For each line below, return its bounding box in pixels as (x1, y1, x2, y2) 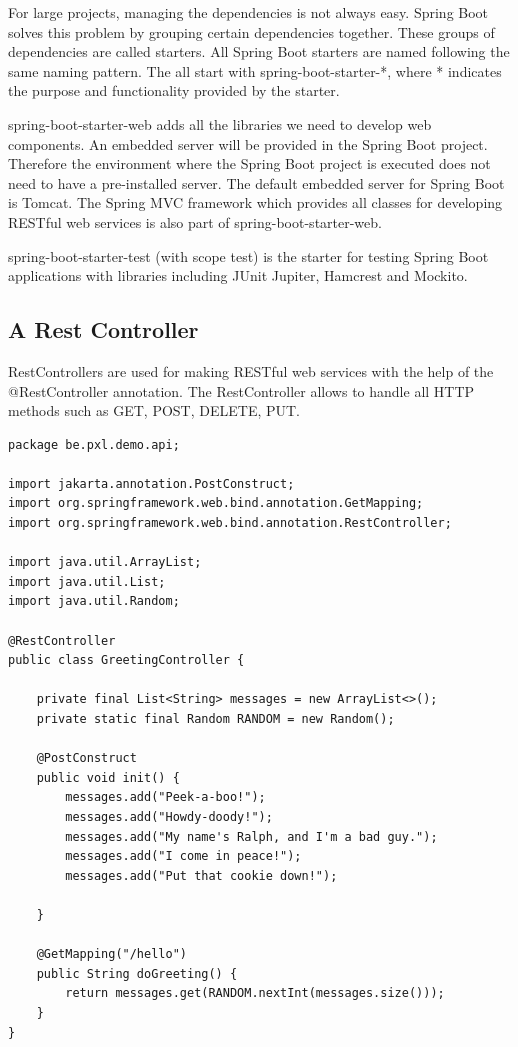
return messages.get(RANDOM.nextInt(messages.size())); (65, 986, 445, 1001)
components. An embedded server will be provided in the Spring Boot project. (8, 133, 488, 154)
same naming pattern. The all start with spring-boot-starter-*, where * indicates (8, 60, 502, 81)
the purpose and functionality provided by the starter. (8, 80, 340, 101)
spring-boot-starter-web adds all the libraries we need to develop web (8, 113, 432, 134)
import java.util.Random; (8, 594, 180, 609)
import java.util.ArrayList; (8, 555, 202, 570)
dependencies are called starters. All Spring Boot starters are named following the (8, 41, 510, 62)
